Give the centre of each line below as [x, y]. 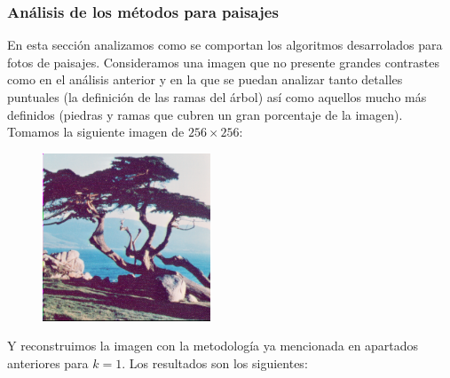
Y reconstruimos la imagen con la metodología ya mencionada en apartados [213, 346]
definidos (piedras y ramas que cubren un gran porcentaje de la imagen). [205, 114]
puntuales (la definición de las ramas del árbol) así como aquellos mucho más [217, 97]
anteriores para [48, 362]
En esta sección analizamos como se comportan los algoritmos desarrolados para [225, 45]
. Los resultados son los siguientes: [215, 362]
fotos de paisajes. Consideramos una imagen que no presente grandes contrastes [223, 62]
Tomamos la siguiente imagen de [96, 132]
